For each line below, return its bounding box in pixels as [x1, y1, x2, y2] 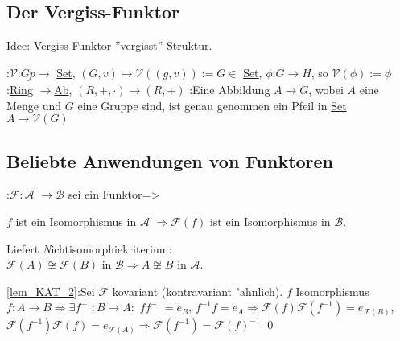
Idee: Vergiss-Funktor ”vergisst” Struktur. [6, 37, 212, 54]
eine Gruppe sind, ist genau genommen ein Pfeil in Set [77, 97, 347, 113]
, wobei [308, 81, 344, 98]
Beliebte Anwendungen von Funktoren [6, 148, 334, 173]
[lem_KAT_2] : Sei [6, 282, 95, 299]
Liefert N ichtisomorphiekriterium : [6, 240, 172, 257]
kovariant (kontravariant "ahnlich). [112, 282, 283, 299]
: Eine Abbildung [189, 81, 270, 98]
